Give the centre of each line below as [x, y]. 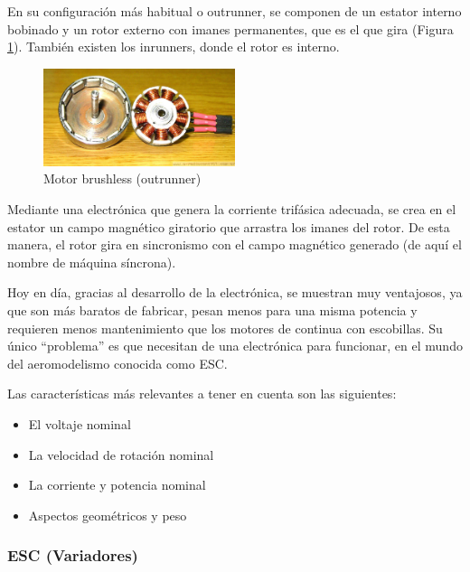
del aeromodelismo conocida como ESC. [117, 363]
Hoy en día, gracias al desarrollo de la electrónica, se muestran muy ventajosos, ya [235, 292]
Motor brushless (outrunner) [122, 178]
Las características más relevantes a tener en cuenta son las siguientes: [202, 394]
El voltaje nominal [80, 424]
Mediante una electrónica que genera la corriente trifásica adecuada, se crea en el [232, 209]
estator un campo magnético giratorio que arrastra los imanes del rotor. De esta [229, 226]
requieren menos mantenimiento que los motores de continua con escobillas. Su [225, 328]
